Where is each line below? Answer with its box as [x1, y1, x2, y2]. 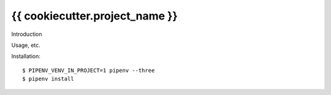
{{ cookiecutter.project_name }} [11, 9, 178, 23]
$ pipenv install [22, 76, 74, 82]
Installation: [11, 52, 41, 60]
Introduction [11, 30, 42, 38]
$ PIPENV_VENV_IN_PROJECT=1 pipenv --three [22, 67, 155, 74]
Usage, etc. [11, 41, 41, 49]
